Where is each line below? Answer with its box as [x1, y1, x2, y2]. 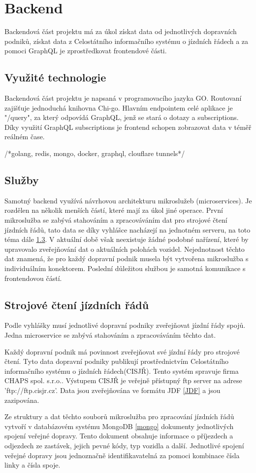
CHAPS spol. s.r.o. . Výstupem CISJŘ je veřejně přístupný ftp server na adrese [4, 375, 242, 386]
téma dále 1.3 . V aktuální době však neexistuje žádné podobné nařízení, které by [4, 234, 249, 244]
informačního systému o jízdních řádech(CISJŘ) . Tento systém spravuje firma [4, 365, 239, 376]
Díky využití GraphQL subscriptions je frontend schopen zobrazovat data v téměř [4, 121, 252, 132]
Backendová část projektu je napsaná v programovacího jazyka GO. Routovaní [4, 93, 242, 103]
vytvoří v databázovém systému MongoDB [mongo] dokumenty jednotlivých [4, 421, 234, 431]
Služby [4, 172, 39, 188]
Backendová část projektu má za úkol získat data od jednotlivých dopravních [4, 26, 237, 37]
